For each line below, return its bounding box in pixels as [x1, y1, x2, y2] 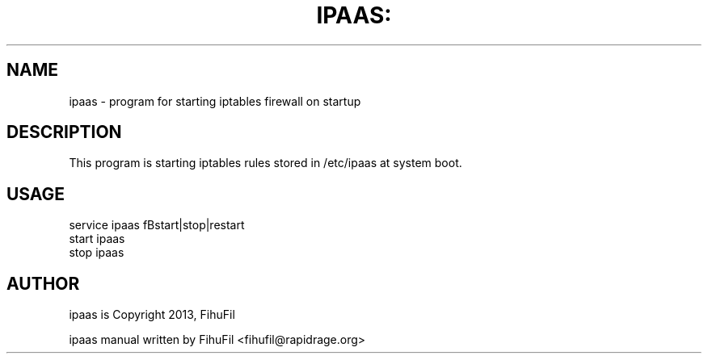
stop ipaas [69, 245, 124, 260]
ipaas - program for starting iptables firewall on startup [69, 94, 361, 108]
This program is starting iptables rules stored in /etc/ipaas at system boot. [69, 156, 462, 170]
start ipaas [69, 232, 125, 246]
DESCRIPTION [6, 122, 122, 143]
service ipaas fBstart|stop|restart [69, 218, 245, 232]
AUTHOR [6, 273, 80, 294]
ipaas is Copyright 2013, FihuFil [69, 308, 235, 322]
